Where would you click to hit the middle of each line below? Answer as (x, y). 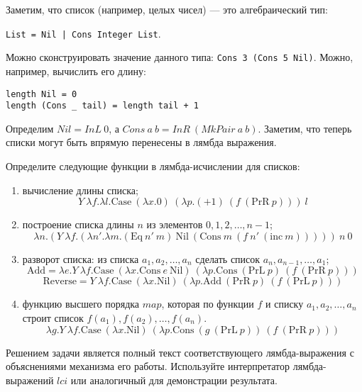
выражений (30, 380)
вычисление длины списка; (80, 190)
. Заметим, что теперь (305, 128)
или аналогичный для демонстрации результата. (174, 380)
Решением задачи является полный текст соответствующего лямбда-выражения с (180, 352)
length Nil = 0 (42, 94)
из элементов (175, 224)
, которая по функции (208, 304)
